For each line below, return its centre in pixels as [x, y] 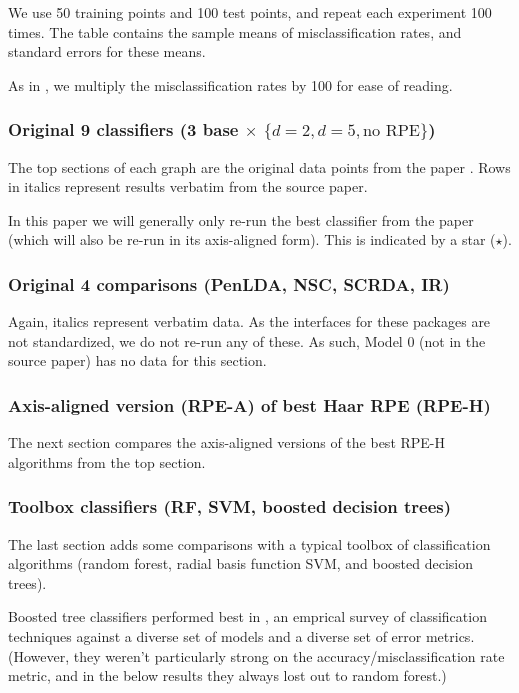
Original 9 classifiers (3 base [123, 129]
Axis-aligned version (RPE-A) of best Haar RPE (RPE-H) [249, 404]
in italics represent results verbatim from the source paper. [188, 186]
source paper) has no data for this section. [137, 360]
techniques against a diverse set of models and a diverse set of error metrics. [241, 635]
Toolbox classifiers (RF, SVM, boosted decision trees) [230, 506]
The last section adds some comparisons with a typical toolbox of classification [249, 543]
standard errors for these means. [107, 51]
